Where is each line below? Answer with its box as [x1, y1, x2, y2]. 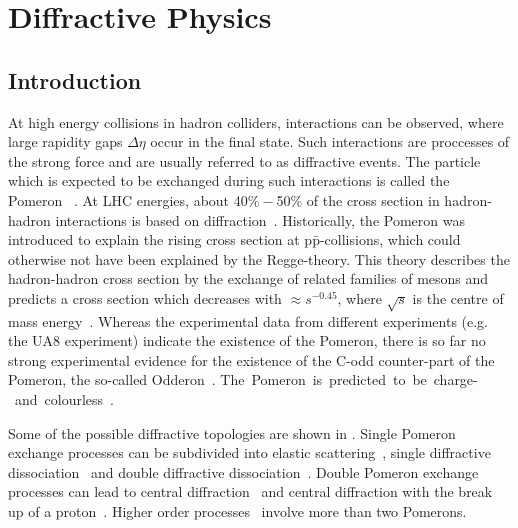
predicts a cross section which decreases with [8, 287, 282, 308]
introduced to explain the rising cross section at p [8, 229, 313, 250]
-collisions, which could [319, 229, 461, 250]
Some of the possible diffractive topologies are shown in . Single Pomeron [8, 422, 456, 443]
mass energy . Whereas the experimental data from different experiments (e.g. [8, 310, 489, 331]
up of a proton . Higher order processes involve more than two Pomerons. [8, 501, 467, 522]
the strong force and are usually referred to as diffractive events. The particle [8, 150, 481, 171]
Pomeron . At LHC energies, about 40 [8, 189, 248, 210]
